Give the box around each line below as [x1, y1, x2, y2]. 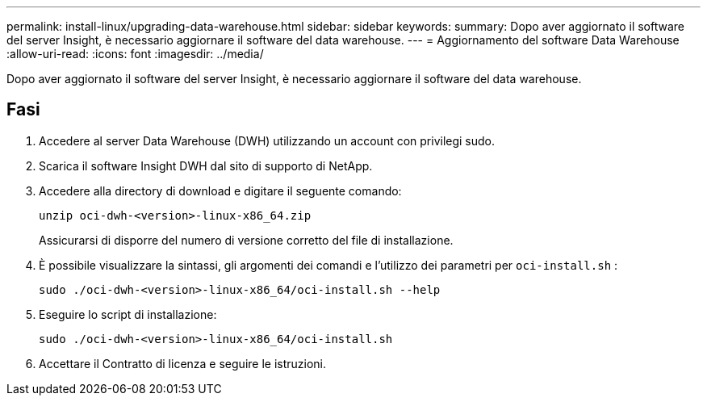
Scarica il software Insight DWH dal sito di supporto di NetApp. [39, 158, 373, 173]
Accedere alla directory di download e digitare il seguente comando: [39, 183, 402, 198]
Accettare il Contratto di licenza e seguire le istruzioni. [39, 356, 327, 371]
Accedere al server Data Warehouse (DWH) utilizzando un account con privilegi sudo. [39, 133, 496, 148]
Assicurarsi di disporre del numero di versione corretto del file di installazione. [39, 232, 454, 247]
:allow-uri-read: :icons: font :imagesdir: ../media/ [6, 47, 264, 61]
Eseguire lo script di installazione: [39, 307, 217, 321]
